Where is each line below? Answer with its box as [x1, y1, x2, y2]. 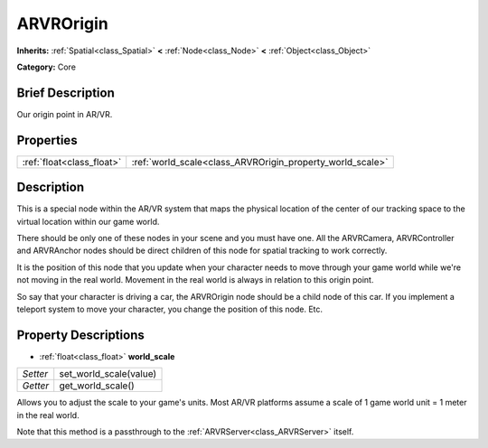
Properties [16, 132, 78, 148]
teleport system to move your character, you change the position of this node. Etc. [16, 303, 324, 314]
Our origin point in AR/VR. [16, 108, 113, 119]
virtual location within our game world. [16, 216, 160, 227]
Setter [22, 368, 49, 380]
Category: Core [16, 61, 77, 72]
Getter [22, 379, 50, 392]
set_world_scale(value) [59, 368, 157, 380]
